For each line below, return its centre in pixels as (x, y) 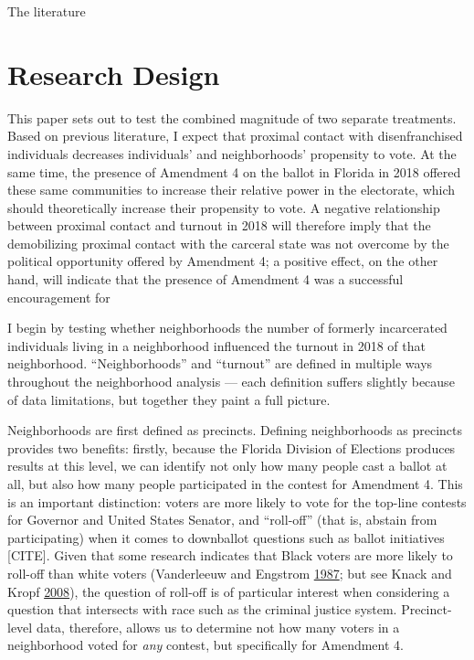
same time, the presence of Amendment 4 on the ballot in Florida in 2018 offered (234, 171)
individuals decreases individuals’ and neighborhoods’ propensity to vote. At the (232, 153)
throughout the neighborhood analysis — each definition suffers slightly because (231, 382)
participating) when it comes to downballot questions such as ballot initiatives (226, 537)
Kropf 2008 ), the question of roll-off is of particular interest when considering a (229, 591)
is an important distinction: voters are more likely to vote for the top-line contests (237, 501)
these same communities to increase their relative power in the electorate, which (232, 190)
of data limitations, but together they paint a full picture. (169, 399)
